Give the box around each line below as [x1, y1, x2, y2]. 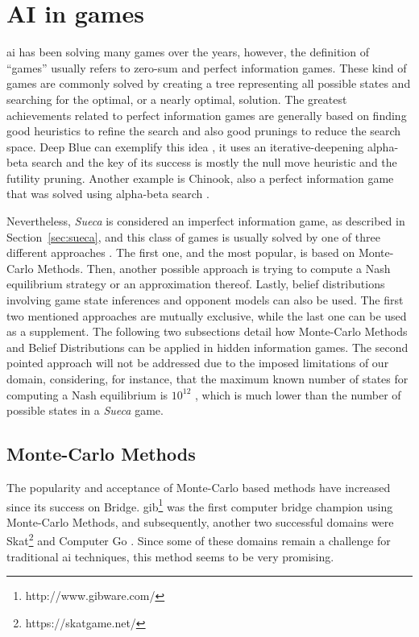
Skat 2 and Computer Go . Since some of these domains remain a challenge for [6, 530, 391, 549]
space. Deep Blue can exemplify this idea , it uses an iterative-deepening [6, 138, 364, 155]
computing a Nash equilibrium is [6, 386, 168, 403]
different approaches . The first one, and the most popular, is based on [6, 244, 355, 261]
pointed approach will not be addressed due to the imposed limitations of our [6, 354, 389, 371]
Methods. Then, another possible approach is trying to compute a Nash [37, 259, 391, 276]
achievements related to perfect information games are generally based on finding [6, 106, 407, 123]
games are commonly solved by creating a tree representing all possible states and [6, 75, 411, 92]
